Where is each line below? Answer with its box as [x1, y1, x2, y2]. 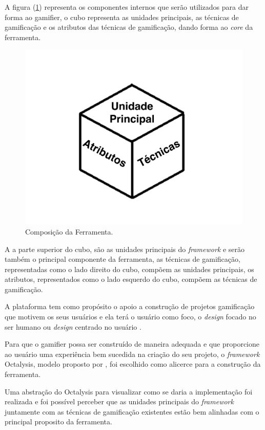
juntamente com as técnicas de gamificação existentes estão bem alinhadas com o [5, 406, 259, 417]
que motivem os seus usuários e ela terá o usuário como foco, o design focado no [5, 311, 256, 322]
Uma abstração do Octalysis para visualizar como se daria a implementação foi [5, 386, 253, 397]
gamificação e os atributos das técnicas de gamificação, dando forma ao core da [5, 22, 253, 32]
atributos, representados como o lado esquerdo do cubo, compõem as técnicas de [5, 274, 257, 284]
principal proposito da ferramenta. [5, 416, 112, 427]
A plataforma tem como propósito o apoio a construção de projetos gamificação [5, 301, 255, 312]
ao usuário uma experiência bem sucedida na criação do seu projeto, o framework [5, 348, 260, 359]
